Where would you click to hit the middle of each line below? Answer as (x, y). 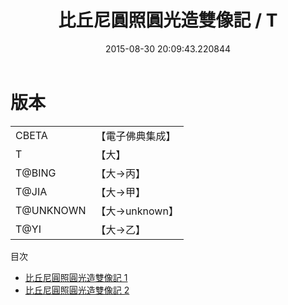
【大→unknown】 (137, 211)
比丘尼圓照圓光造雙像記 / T (168, 20)
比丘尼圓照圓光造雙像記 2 (77, 290)
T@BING (36, 173)
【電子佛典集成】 (136, 136)
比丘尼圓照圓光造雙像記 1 (76, 277)
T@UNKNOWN (51, 210)
